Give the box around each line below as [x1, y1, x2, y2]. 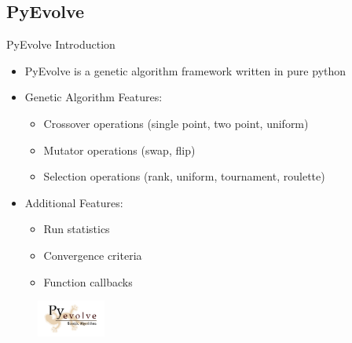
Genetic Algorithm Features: [24, 89, 163, 105]
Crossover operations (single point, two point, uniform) [43, 115, 309, 131]
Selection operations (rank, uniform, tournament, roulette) [43, 168, 325, 184]
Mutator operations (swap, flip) [43, 141, 196, 158]
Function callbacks [43, 273, 133, 290]
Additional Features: [24, 194, 123, 210]
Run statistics [43, 221, 110, 237]
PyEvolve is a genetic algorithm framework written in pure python [24, 62, 346, 78]
